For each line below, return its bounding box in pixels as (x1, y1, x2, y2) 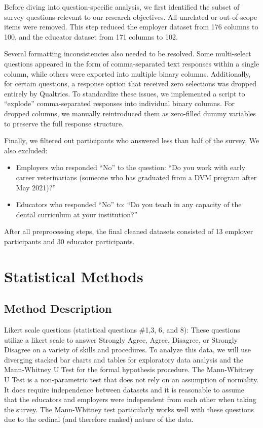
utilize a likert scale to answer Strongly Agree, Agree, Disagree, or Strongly (4, 334, 238, 345)
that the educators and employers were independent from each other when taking (4, 394, 256, 405)
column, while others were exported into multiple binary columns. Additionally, (4, 68, 251, 79)
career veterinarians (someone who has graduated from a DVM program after (16, 172, 257, 182)
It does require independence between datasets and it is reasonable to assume (4, 384, 244, 394)
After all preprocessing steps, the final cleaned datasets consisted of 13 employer (4, 226, 253, 237)
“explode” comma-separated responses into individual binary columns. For (4, 98, 235, 109)
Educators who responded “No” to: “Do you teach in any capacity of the (16, 199, 242, 210)
